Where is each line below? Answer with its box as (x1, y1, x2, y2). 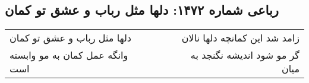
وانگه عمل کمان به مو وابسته (10, 48, 128, 62)
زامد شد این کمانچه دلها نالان (181, 31, 299, 45)
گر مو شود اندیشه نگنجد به (190, 48, 299, 62)
